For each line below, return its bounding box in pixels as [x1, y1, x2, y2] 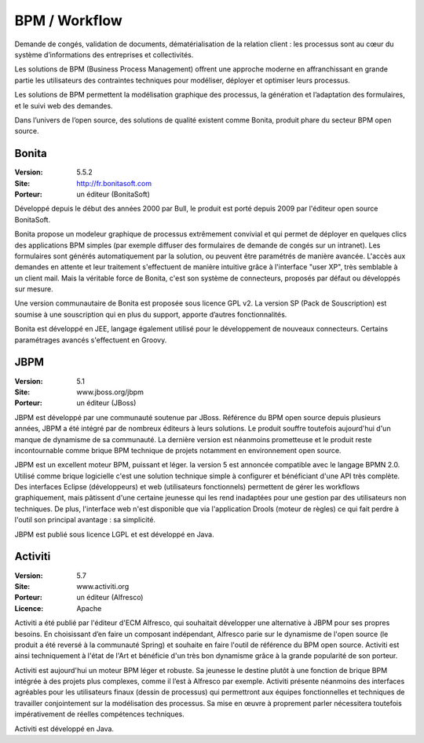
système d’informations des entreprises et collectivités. [14, 49, 194, 59]
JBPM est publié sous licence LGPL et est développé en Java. [14, 529, 215, 539]
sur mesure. [14, 284, 54, 294]
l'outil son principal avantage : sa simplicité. [14, 515, 156, 525]
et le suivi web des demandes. [14, 101, 113, 110]
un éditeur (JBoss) [76, 398, 137, 408]
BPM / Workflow [14, 12, 123, 29]
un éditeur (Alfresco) [76, 593, 144, 602]
